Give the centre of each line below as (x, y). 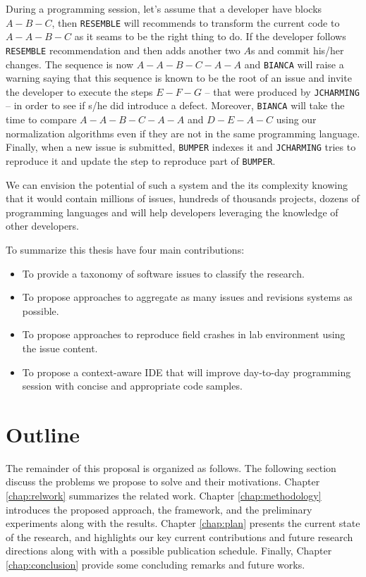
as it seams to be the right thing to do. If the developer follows (210, 36)
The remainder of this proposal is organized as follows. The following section (171, 467)
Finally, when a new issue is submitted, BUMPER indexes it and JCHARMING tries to (181, 147)
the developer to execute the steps (79, 91)
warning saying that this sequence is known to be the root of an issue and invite (179, 78)
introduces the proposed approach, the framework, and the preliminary (159, 509)
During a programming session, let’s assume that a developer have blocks (164, 8)
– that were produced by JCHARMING (282, 91)
